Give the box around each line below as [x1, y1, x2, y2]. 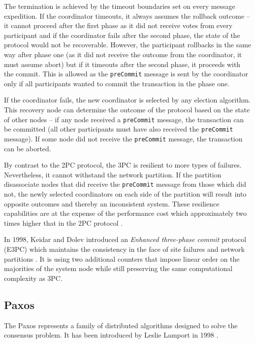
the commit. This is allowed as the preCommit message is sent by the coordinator [4, 69, 248, 79]
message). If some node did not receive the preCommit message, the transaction [4, 133, 243, 143]
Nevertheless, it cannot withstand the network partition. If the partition [4, 169, 222, 179]
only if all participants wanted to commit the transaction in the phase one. [4, 78, 230, 88]
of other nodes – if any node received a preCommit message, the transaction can [4, 114, 244, 124]
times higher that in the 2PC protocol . [4, 217, 123, 228]
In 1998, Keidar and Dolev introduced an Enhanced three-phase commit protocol [4, 234, 247, 244]
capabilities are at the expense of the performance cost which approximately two [4, 208, 247, 218]
